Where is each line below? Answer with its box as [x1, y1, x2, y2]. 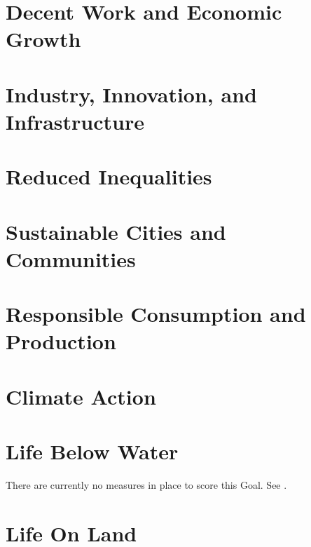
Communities [6, 244, 136, 273]
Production [6, 327, 116, 356]
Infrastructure [6, 107, 144, 135]
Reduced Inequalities [6, 162, 212, 191]
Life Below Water [6, 437, 179, 466]
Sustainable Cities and [6, 217, 226, 245]
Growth [6, 25, 81, 53]
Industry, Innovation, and [6, 79, 257, 108]
